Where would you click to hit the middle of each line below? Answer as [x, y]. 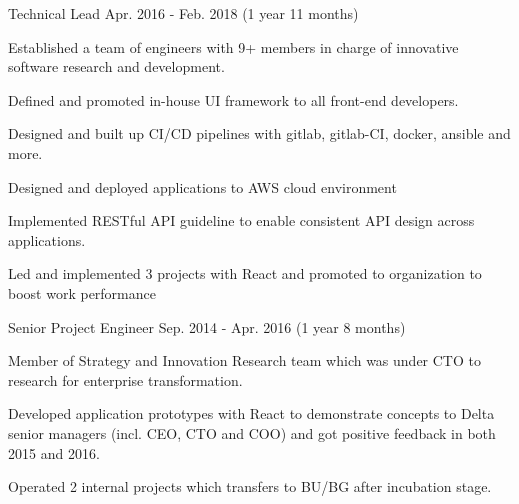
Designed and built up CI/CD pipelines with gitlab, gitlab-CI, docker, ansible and [259, 133]
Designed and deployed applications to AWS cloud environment [202, 186]
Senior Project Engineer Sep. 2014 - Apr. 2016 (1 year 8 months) [207, 326]
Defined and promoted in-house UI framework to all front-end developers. [233, 99]
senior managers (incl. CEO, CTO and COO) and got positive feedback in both [252, 432]
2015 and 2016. [54, 452]
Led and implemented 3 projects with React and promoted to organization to [245, 273]
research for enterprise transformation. [125, 379]
